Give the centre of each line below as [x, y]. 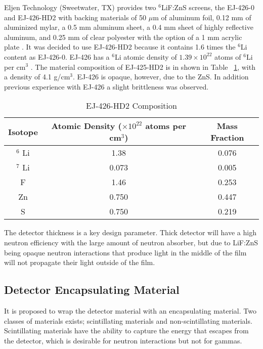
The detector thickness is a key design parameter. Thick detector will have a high [130, 232]
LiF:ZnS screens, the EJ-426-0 [208, 7]
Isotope [23, 132]
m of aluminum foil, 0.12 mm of [202, 17]
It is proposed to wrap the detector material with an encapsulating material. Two [130, 310]
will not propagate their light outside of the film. [80, 262]
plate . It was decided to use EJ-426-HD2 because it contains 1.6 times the [120, 47]
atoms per [166, 126]
